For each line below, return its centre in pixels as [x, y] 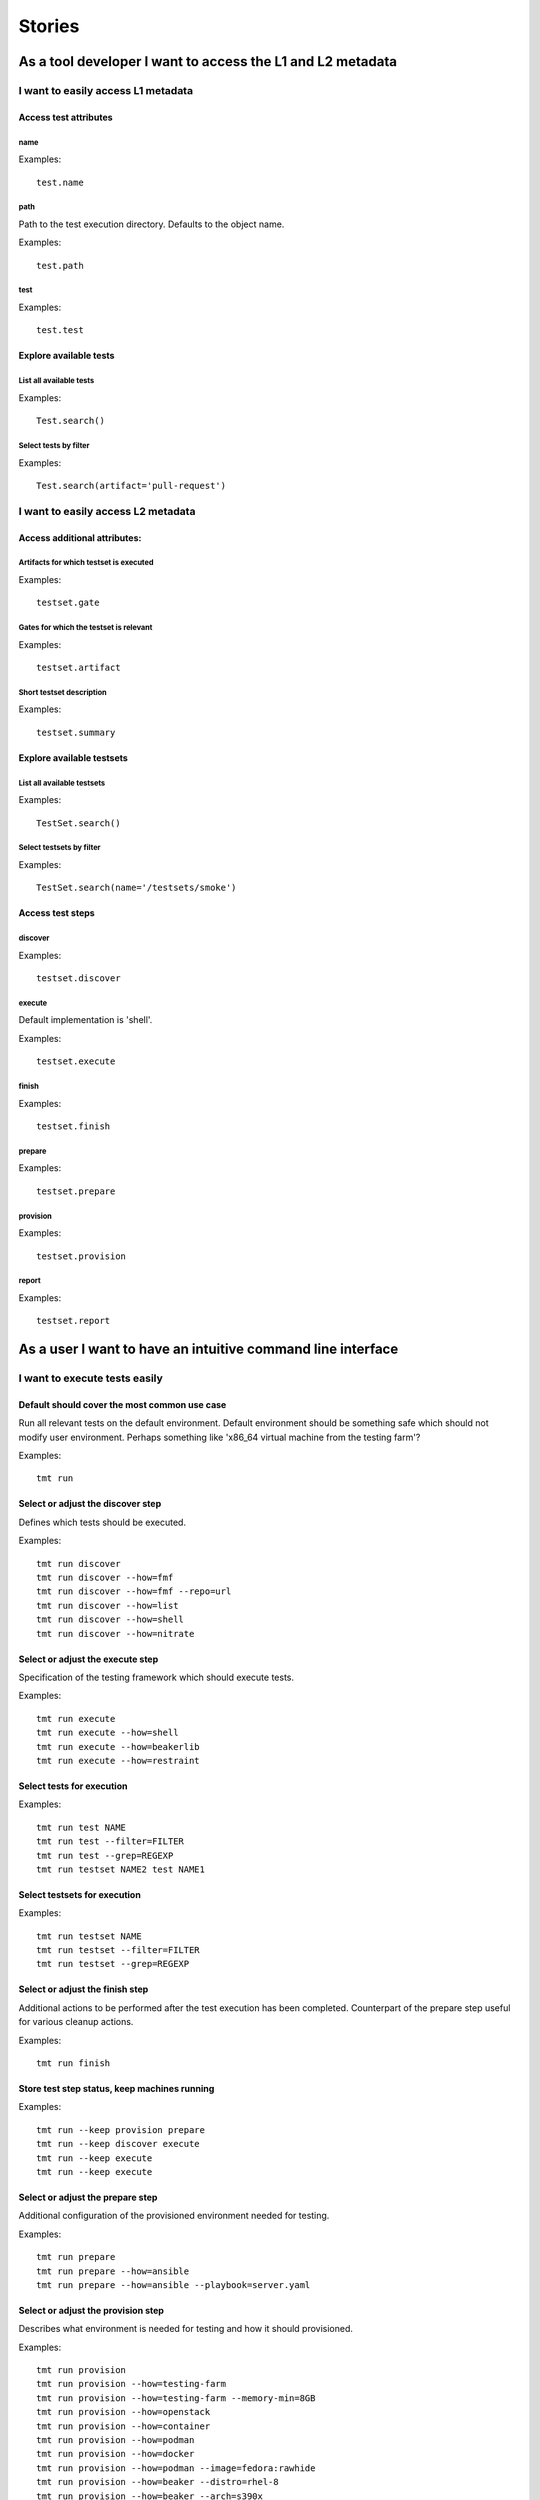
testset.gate [68, 603]
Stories [49, 26]
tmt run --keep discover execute [118, 2144]
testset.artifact [78, 668]
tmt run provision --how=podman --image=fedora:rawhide [176, 2468]
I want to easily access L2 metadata [107, 511]
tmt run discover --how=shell [110, 1619]
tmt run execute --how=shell [107, 1733]
